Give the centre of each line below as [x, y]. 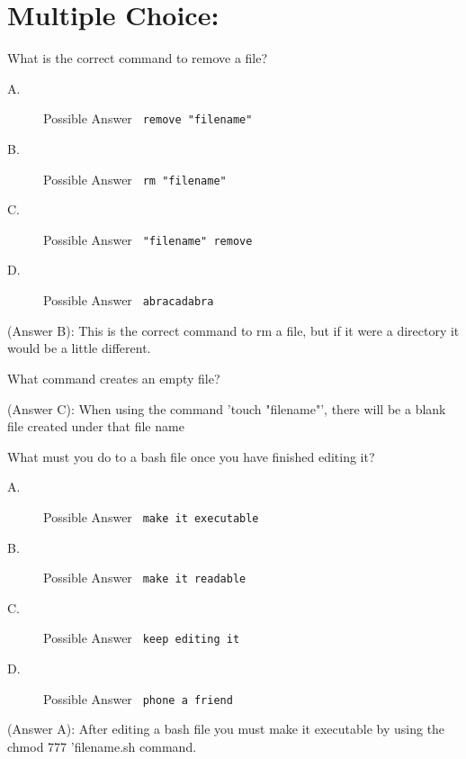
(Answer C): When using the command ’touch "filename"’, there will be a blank [227, 408]
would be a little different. [79, 348]
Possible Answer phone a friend [138, 698]
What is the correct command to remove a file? [138, 58]
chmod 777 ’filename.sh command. [102, 746]
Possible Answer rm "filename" [135, 179]
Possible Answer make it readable [145, 578]
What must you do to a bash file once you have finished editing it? [191, 456]
